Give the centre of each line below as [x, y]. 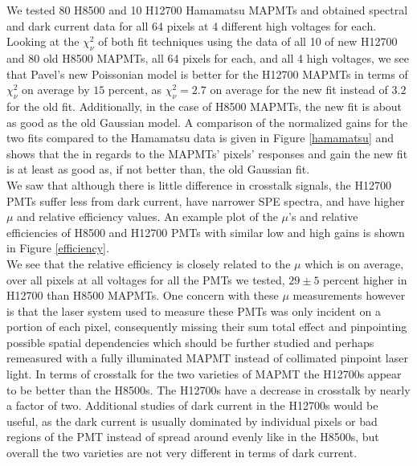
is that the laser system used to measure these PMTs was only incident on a [194, 311]
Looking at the [43, 41]
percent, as [135, 90]
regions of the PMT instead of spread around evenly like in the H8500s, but [193, 437]
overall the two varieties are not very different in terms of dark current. [182, 453]
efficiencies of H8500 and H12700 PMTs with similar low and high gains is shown [206, 232]
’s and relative [323, 217]
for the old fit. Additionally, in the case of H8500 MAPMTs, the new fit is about [204, 106]
